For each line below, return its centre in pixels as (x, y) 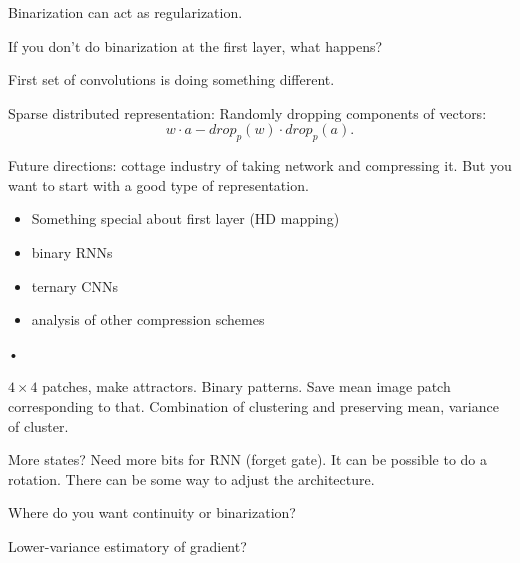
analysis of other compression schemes (148, 319)
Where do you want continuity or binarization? (152, 512)
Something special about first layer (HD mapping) (185, 218)
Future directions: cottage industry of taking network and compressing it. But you (260, 165)
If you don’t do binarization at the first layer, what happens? (195, 45)
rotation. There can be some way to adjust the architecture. (191, 478)
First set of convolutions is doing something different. (171, 79)
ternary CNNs (74, 285)
